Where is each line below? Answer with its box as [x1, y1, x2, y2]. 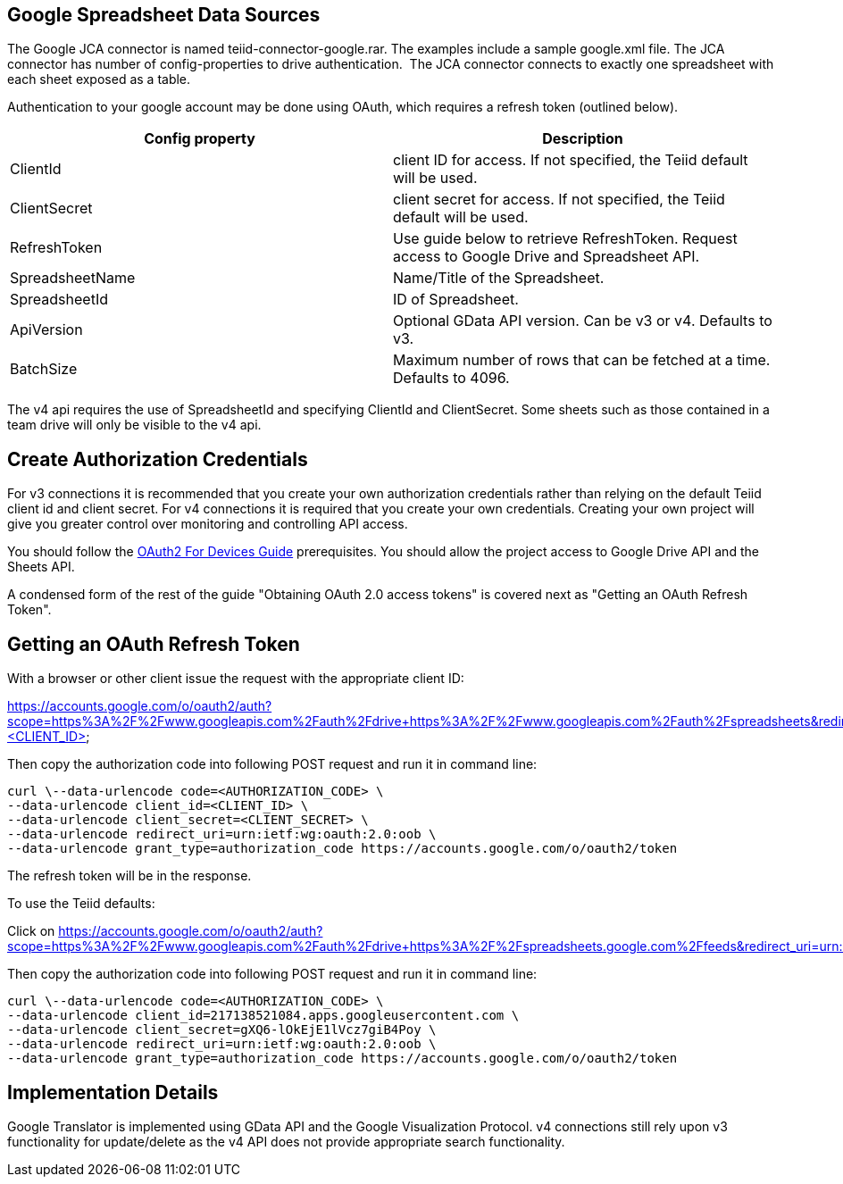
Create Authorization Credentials [7, 447, 308, 471]
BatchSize [10, 360, 78, 379]
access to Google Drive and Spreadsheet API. [393, 247, 700, 266]
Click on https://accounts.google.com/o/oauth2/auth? [7, 923, 323, 939]
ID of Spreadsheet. [393, 290, 519, 309]
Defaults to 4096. [393, 369, 510, 388]
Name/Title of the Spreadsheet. [393, 269, 605, 288]
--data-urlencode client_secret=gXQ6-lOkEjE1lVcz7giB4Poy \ [7, 1022, 437, 1038]
